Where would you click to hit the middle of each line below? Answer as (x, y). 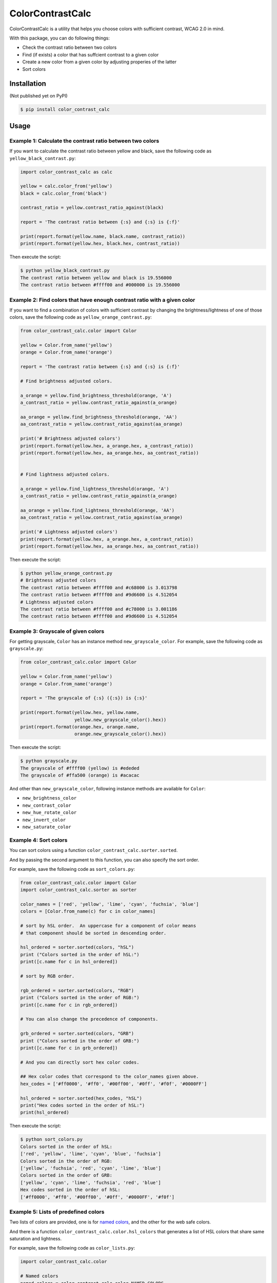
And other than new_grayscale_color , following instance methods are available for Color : (107, 789)
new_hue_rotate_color (50, 813)
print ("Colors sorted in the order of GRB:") (80, 1041)
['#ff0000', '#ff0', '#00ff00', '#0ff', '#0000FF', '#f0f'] (97, 1197)
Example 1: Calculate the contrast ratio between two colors (84, 141)
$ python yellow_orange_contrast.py (66, 573)
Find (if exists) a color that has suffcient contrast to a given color (91, 54)
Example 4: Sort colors (38, 840)
